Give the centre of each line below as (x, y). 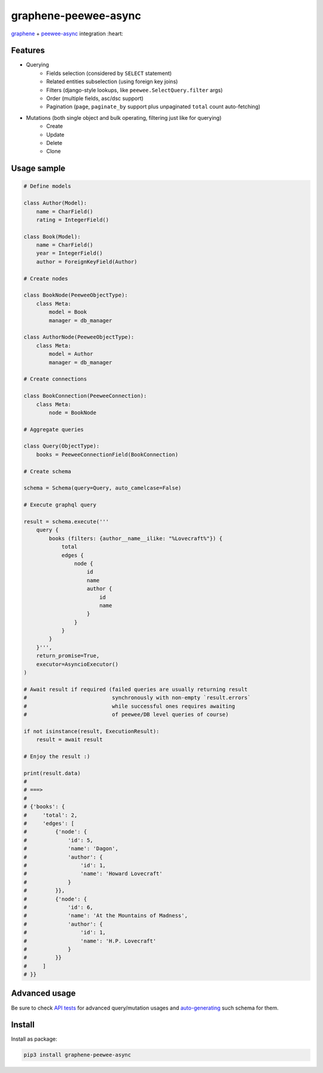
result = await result (69, 740)
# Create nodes (46, 278)
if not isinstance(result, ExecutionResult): (92, 731)
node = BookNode (73, 412)
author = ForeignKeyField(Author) (87, 262)
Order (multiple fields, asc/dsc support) (95, 98)
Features (28, 51)
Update (56, 134)
